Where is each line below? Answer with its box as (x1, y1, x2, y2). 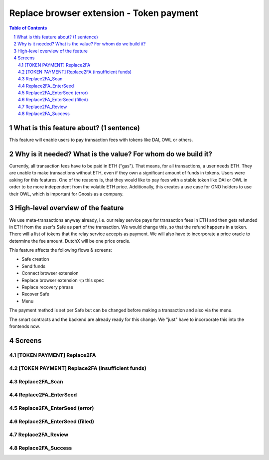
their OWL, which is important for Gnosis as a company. (9, 191, 124, 197)
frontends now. (9, 323, 40, 329)
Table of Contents (9, 25, 47, 31)
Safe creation (21, 256, 49, 262)
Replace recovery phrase (21, 284, 73, 290)
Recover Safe (21, 291, 49, 297)
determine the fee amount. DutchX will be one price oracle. (9, 238, 131, 244)
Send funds (21, 263, 46, 269)
